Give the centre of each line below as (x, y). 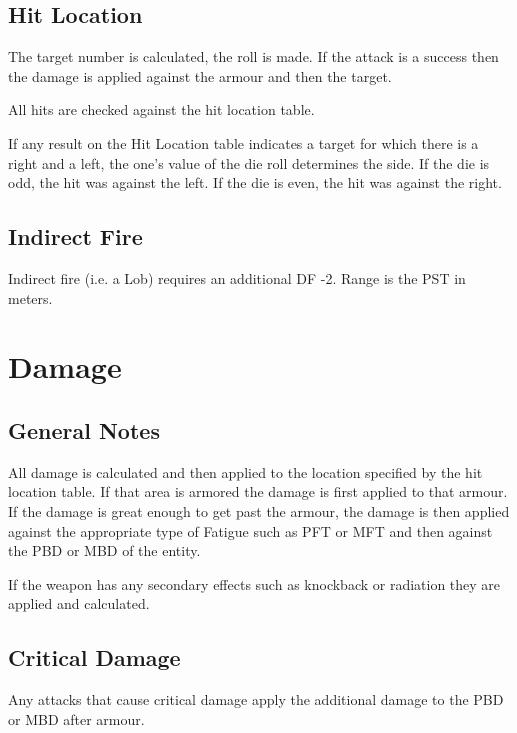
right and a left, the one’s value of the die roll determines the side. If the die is (249, 162)
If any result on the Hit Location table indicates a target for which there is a (243, 142)
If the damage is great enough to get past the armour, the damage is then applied (259, 510)
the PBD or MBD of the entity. (104, 550)
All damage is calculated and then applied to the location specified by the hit (245, 471)
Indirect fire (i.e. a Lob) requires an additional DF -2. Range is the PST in (237, 277)
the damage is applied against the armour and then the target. (200, 75)
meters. (30, 297)
